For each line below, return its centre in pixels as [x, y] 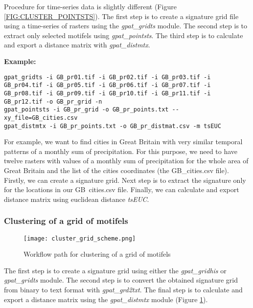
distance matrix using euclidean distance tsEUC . [77, 199]
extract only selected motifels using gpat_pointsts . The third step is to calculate [124, 35]
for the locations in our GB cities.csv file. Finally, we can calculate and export [122, 189]
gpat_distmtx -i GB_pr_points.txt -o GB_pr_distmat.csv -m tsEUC [113, 126]
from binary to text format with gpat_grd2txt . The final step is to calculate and [123, 289]
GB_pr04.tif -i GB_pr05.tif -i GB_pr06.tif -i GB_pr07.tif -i [107, 85]
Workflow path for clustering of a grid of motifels [97, 254]
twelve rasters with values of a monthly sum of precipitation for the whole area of [126, 161]
